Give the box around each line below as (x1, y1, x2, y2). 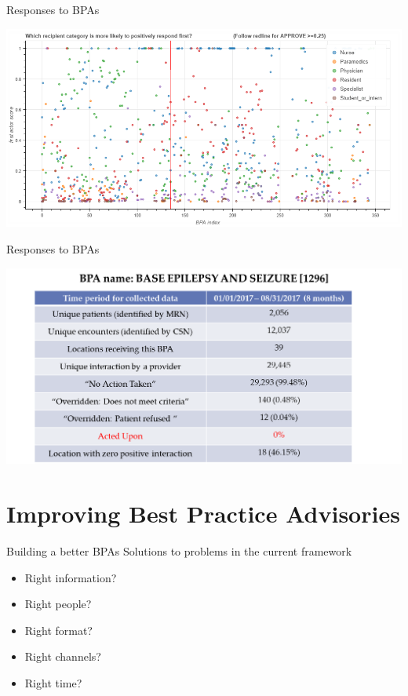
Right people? (24, 596, 92, 612)
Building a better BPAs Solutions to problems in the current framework (6, 543, 352, 559)
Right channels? (24, 648, 101, 665)
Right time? (24, 675, 82, 691)
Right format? (24, 621, 93, 638)
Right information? (24, 569, 117, 585)
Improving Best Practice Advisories (6, 497, 400, 530)
